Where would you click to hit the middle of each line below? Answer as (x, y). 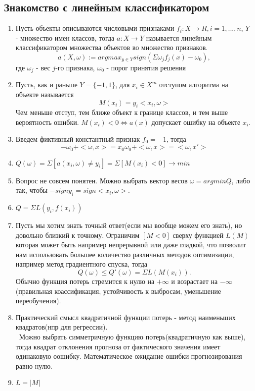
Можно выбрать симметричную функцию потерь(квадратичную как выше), (132, 336)
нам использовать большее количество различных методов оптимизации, (125, 254)
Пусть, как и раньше (46, 84)
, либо (241, 180)
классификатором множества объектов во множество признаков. (112, 47)
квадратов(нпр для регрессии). (62, 327)
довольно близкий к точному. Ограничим (78, 235)
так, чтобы (32, 190)
